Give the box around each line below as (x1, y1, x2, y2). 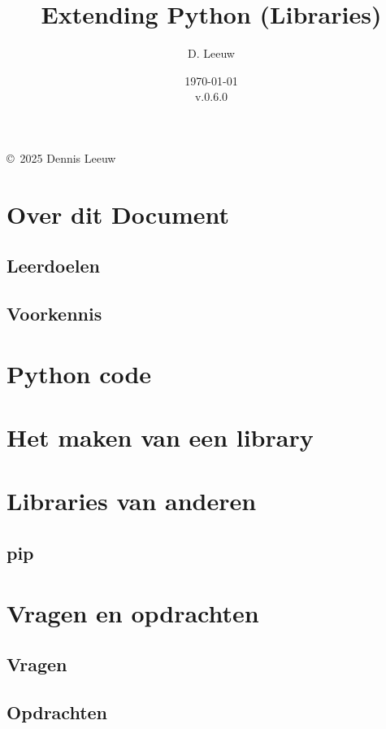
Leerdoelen (7, 253, 101, 278)
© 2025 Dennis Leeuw (7, 149, 116, 166)
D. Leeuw (188, 45, 235, 62)
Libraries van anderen (7, 484, 257, 517)
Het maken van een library (7, 421, 314, 453)
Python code (7, 356, 152, 390)
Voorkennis (7, 301, 102, 326)
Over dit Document (7, 197, 230, 230)
